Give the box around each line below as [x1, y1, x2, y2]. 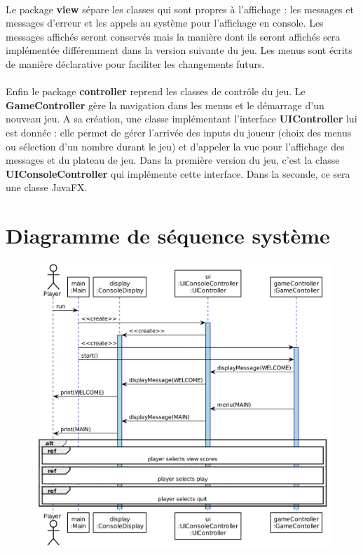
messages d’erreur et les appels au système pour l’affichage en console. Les [6, 15, 324, 30]
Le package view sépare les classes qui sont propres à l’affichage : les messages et [6, 1, 354, 16]
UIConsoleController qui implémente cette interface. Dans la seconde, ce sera [6, 166, 350, 181]
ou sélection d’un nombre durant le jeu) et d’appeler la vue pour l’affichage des [6, 139, 345, 153]
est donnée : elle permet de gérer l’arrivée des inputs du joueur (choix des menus [6, 125, 352, 139]
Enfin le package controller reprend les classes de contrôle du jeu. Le [6, 84, 306, 99]
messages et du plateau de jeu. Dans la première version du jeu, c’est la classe [6, 153, 340, 167]
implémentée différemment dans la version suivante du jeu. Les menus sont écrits [6, 43, 352, 57]
